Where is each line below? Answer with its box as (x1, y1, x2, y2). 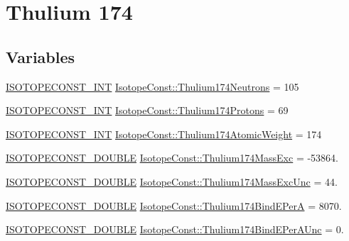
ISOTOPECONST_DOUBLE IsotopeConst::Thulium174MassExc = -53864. (6, 150, 339, 165)
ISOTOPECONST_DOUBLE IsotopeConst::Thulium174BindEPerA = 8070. (6, 198, 342, 213)
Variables (6, 45, 75, 67)
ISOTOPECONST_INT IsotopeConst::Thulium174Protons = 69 (6, 103, 289, 118)
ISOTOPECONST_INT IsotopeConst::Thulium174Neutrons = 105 (6, 79, 299, 94)
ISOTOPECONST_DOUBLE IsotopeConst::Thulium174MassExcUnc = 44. (6, 174, 338, 189)
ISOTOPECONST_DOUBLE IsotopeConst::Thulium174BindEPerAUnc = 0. (6, 222, 344, 237)
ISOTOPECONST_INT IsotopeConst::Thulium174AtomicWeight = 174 (6, 126, 322, 141)
